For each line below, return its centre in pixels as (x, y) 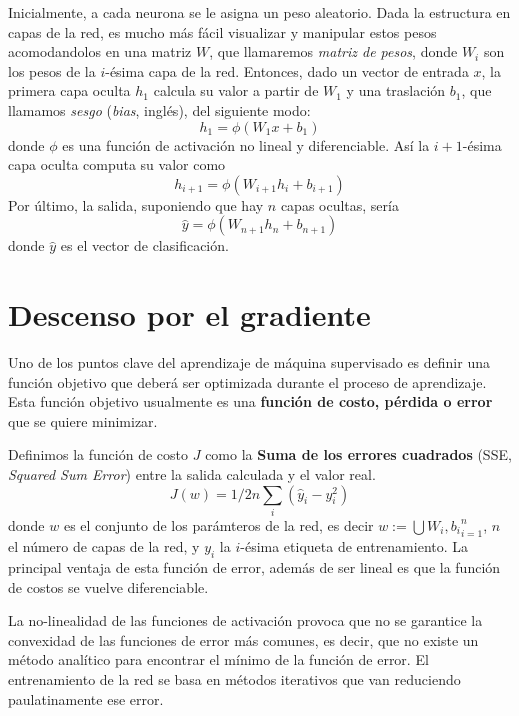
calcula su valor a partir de (236, 90)
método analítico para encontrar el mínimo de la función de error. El (218, 659)
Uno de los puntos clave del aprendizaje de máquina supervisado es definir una (249, 362)
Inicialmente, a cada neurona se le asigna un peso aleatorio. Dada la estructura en (259, 12)
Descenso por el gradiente (189, 314)
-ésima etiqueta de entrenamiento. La (354, 546)
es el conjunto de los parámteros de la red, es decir (218, 524)
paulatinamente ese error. (86, 698)
